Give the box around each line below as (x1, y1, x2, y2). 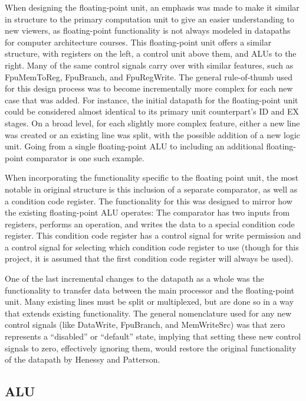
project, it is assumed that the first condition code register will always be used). (5, 252, 294, 265)
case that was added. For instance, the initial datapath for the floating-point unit (5, 93, 298, 106)
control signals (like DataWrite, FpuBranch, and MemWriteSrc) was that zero (5, 318, 285, 331)
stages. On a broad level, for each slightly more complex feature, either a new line (5, 116, 300, 129)
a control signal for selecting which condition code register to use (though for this (5, 240, 299, 253)
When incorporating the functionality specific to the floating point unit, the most (5, 171, 299, 184)
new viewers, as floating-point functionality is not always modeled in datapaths (5, 24, 291, 37)
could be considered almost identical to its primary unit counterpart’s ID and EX (5, 105, 300, 118)
